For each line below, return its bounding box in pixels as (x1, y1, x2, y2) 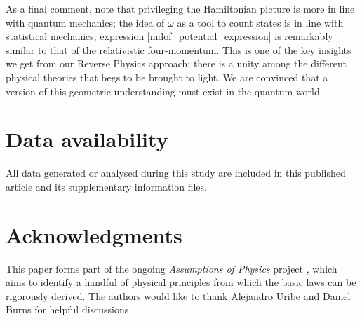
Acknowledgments (6, 220, 182, 249)
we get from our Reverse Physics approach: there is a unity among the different (6, 56, 347, 71)
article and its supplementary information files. (6, 179, 207, 193)
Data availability (6, 125, 168, 153)
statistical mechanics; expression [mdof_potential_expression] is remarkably (6, 29, 333, 43)
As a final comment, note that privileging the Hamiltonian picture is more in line (6, 1, 355, 15)
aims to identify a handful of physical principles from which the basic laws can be (6, 275, 356, 289)
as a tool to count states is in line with (177, 15, 344, 29)
